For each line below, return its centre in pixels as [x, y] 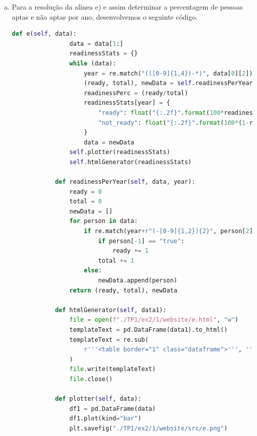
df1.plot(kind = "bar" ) [105, 419]
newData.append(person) [138, 281]
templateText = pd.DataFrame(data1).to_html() [149, 330]
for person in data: [104, 221]
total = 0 [86, 202]
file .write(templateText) [113, 369]
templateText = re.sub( [109, 340]
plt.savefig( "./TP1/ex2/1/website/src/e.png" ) [149, 428]
